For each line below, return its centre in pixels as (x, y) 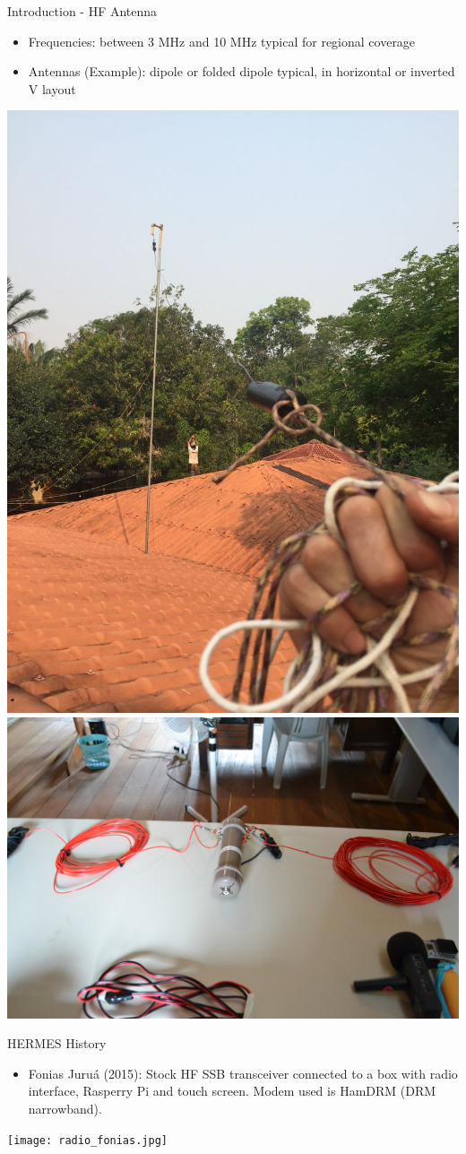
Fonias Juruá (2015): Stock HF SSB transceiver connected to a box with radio (243, 1073)
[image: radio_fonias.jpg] (87, 1140)
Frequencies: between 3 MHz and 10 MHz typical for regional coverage (222, 41)
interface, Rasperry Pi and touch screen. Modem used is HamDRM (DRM (232, 1091)
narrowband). (65, 1109)
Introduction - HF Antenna (82, 11)
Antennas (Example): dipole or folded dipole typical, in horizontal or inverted (242, 71)
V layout (52, 88)
